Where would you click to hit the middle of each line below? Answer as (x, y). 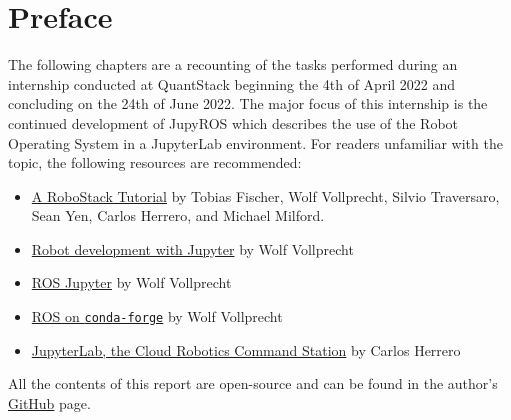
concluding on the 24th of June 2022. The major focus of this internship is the (248, 103)
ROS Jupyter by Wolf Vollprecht (131, 282)
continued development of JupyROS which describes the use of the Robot (233, 122)
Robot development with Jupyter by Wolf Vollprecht (192, 248)
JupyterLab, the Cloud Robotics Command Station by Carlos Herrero (246, 349)
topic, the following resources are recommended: (155, 162)
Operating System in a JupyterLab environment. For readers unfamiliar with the (255, 142)
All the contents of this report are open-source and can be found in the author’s (253, 383)
